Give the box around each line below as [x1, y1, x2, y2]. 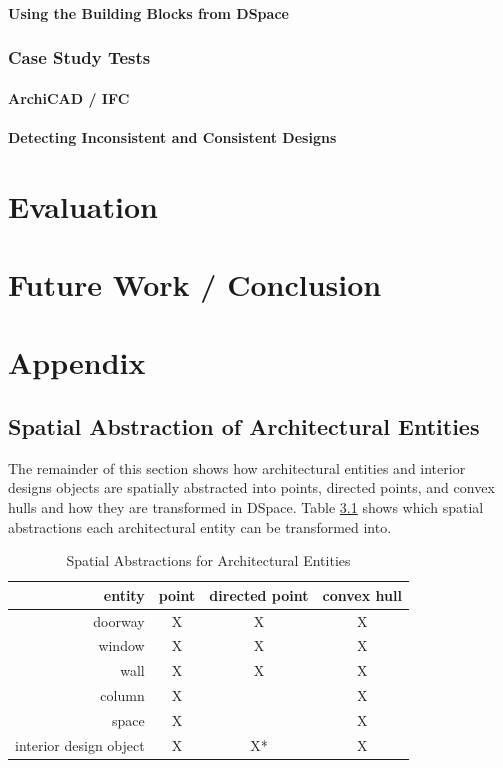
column [100, 685, 145, 706]
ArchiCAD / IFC [8, 87, 130, 108]
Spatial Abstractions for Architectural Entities [66, 550, 351, 571]
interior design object [15, 734, 145, 755]
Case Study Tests [8, 45, 151, 70]
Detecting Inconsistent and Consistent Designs [8, 126, 337, 147]
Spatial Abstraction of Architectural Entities [8, 410, 480, 441]
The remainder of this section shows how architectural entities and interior [8, 457, 466, 478]
